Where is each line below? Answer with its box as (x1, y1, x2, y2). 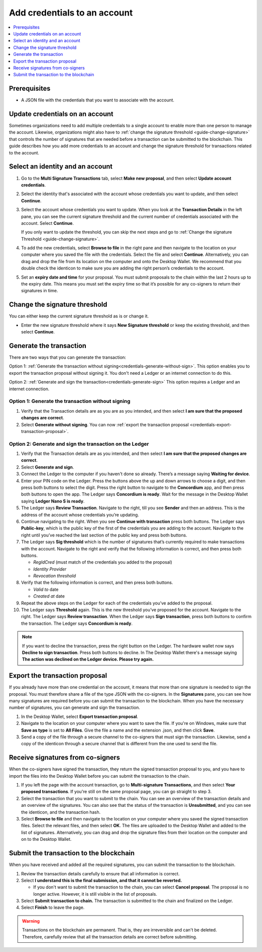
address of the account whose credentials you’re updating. (21, 512, 139, 518)
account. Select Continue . (21, 220, 74, 226)
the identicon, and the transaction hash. (21, 809, 101, 815)
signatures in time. (21, 288, 58, 294)
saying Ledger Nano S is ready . (21, 498, 85, 504)
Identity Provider (33, 566, 66, 572)
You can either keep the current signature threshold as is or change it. (9, 313, 149, 319)
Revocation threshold (33, 573, 76, 579)
